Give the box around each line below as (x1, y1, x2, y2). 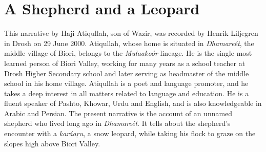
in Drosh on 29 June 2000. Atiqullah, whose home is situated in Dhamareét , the (4, 37, 254, 48)
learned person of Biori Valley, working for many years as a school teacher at (4, 57, 245, 68)
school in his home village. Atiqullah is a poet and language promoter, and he (4, 78, 249, 89)
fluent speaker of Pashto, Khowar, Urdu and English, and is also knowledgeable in (4, 98, 262, 108)
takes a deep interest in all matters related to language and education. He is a (4, 88, 249, 98)
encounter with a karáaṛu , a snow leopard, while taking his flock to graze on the (4, 128, 256, 139)
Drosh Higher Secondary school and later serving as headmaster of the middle (4, 68, 249, 78)
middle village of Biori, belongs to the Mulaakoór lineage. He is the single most (4, 48, 252, 58)
